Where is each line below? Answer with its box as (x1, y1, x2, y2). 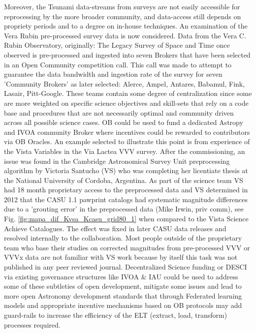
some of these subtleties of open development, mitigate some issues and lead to (4, 281, 242, 291)
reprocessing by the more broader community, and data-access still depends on (4, 11, 241, 21)
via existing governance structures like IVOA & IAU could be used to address (4, 271, 238, 281)
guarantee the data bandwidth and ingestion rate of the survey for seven (4, 69, 223, 79)
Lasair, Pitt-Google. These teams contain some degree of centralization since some (4, 88, 252, 98)
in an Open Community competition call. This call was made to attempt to (4, 59, 232, 69)
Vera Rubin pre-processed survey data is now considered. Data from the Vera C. (4, 30, 246, 40)
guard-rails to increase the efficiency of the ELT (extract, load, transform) (4, 310, 227, 320)
